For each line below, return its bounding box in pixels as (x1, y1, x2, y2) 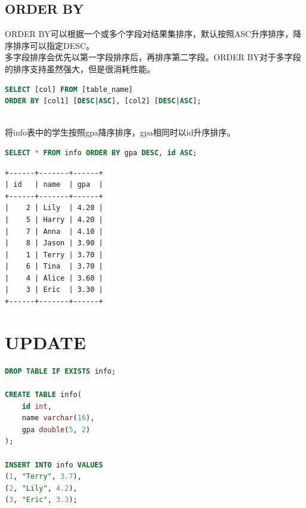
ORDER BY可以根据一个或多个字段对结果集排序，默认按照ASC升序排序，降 (5, 27, 302, 40)
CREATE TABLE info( (5, 390, 82, 399)
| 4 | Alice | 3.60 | (5, 273, 103, 282)
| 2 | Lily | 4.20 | (5, 204, 103, 213)
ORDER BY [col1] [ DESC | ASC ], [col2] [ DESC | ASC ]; (5, 97, 202, 106)
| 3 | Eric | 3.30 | (5, 285, 103, 294)
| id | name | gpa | (5, 180, 103, 189)
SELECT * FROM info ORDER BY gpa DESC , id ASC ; (5, 148, 197, 157)
